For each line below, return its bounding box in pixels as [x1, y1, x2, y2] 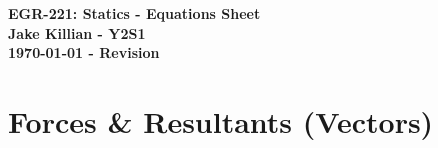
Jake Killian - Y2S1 [8, 22, 146, 43]
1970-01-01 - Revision [8, 42, 160, 63]
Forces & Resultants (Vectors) [8, 100, 434, 141]
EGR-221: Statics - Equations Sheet [8, 3, 261, 23]
